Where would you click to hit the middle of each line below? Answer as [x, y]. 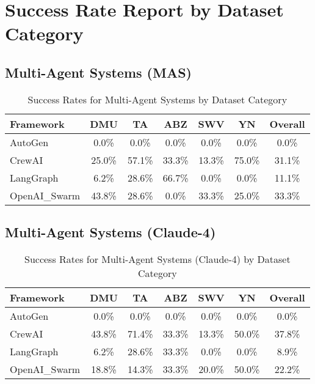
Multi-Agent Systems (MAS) [98, 72]
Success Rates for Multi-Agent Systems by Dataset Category [157, 99]
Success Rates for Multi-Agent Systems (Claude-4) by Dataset [157, 259]
